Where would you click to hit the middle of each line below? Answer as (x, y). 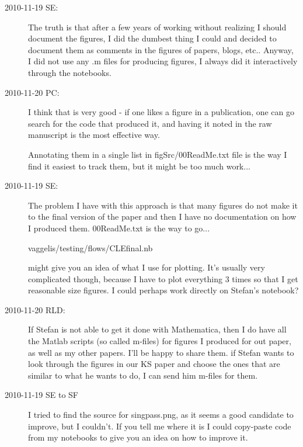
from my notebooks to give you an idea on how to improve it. (138, 437)
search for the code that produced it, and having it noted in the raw (150, 123)
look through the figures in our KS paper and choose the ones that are (154, 364)
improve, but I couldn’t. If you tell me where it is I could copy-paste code (160, 426)
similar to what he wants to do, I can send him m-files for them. (143, 375)
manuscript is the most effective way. (94, 135)
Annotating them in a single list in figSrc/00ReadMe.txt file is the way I (158, 154)
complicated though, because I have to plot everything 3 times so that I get (163, 278)
